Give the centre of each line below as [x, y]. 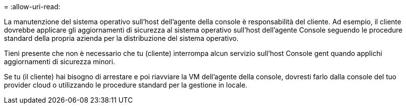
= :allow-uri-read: [32, 7]
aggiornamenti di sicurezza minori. [60, 62]
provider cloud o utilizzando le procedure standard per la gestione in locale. [126, 85]
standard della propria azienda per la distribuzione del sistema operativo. [121, 38]
